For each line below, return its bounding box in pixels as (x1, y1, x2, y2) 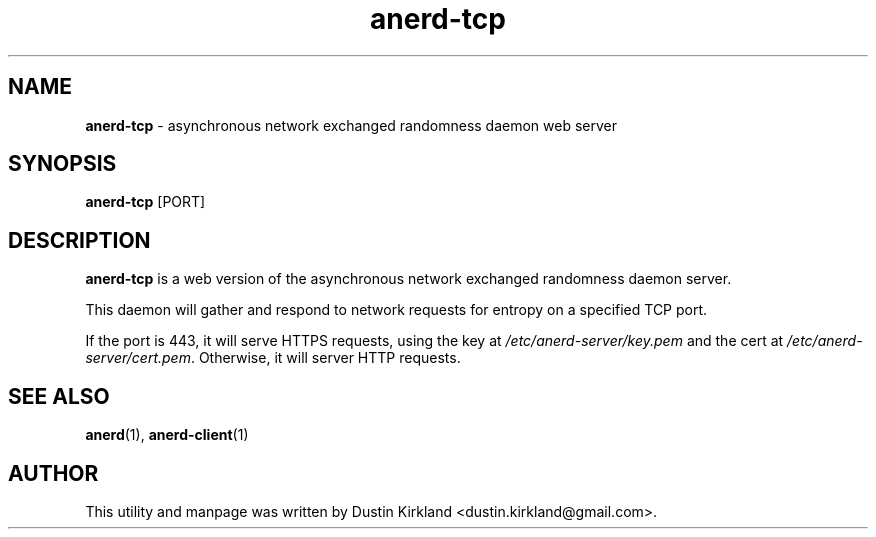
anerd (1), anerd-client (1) (85, 426, 249, 444)
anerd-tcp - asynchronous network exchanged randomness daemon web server (85, 116, 618, 134)
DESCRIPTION (8, 227, 151, 253)
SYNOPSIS (8, 151, 117, 177)
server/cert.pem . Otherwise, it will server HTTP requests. (85, 349, 461, 367)
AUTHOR (8, 460, 99, 486)
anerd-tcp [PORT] (85, 193, 206, 211)
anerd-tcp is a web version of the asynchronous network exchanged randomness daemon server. (85, 270, 732, 288)
